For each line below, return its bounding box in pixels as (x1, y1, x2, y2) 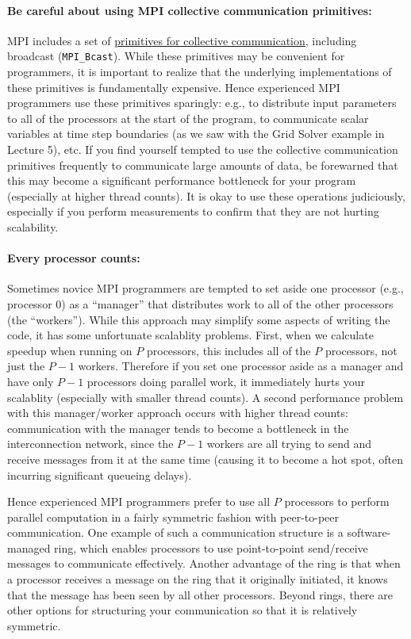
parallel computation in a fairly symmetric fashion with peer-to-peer (7, 508, 340, 525)
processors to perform (284, 493, 390, 510)
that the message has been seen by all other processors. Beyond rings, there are (7, 586, 393, 603)
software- (347, 524, 391, 541)
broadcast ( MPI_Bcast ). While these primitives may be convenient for (7, 48, 345, 64)
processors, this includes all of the (146, 342, 311, 358)
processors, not (325, 342, 398, 358)
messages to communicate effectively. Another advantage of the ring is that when (7, 555, 401, 572)
